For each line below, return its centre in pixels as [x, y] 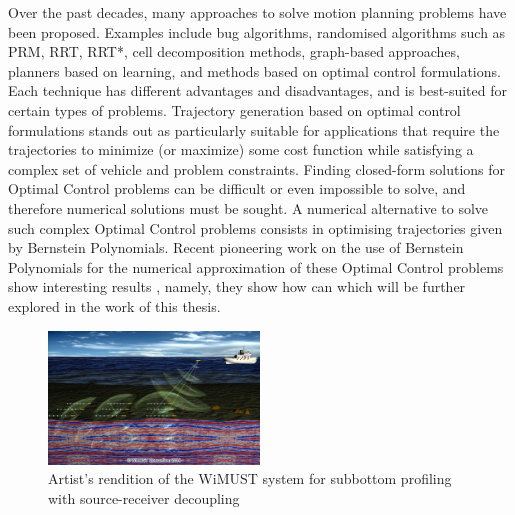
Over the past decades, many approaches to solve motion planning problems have [257, 12]
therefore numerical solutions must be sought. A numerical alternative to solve [248, 207]
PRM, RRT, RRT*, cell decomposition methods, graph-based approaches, [234, 51]
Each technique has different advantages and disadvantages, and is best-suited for [257, 90]
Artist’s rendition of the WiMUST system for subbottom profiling [250, 478]
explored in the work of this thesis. [114, 305]
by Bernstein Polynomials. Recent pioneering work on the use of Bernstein [236, 247]
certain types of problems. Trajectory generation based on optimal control [234, 109]
